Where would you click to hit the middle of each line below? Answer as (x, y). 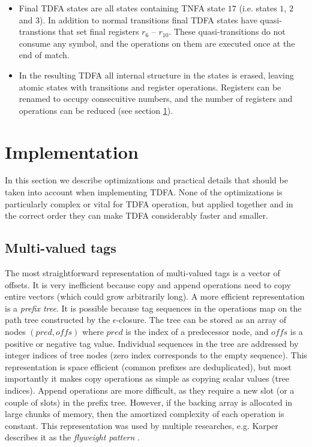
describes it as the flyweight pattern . (72, 437)
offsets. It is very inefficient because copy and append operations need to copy (148, 284)
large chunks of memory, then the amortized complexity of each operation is (145, 414)
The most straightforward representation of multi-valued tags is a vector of (142, 273)
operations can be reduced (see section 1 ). (96, 110)
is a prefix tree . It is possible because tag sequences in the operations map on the (153, 308)
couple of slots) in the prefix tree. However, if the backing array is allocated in (149, 402)
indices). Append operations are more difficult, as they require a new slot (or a (150, 390)
